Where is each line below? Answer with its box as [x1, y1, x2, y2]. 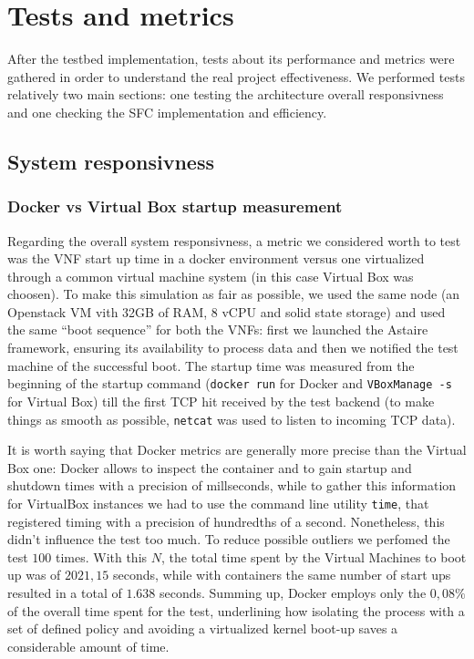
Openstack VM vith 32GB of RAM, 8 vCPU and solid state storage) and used [7, 302, 446, 321]
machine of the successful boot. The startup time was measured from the [7, 355, 415, 375]
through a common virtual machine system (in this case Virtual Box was [7, 266, 414, 285]
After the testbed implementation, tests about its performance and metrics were [7, 49, 455, 68]
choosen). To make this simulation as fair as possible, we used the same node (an [7, 284, 460, 304]
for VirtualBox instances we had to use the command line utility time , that [7, 493, 429, 512]
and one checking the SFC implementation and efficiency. [7, 102, 327, 121]
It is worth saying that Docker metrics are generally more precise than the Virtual [7, 440, 467, 459]
